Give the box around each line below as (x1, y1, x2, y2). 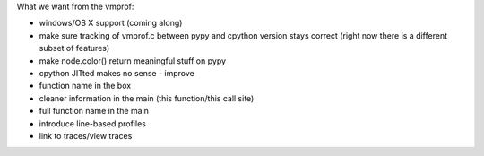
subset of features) (39, 43, 110, 54)
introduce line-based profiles (39, 117, 147, 129)
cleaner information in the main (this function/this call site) (39, 92, 255, 103)
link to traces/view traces (39, 130, 133, 141)
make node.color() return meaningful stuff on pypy (39, 55, 227, 66)
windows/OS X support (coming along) (39, 18, 183, 29)
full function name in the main (39, 106, 150, 117)
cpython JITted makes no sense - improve (39, 67, 194, 78)
